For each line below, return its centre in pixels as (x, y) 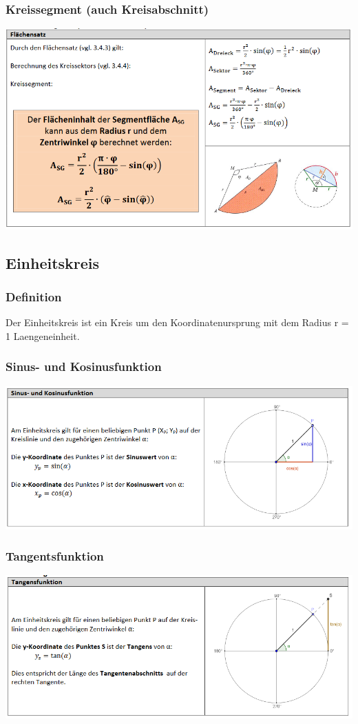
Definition (34, 296)
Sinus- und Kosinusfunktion (84, 366)
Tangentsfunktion (55, 556)
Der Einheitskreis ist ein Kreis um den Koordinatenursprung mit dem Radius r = (177, 322)
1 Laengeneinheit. (43, 335)
